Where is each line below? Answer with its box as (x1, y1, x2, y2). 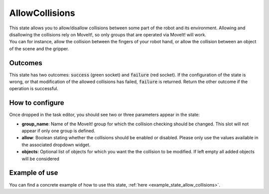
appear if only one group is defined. (21, 128, 96, 134)
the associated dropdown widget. (21, 142, 91, 148)
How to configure (9, 98, 64, 107)
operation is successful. (9, 86, 59, 92)
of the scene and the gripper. (9, 45, 69, 52)
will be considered (21, 156, 60, 162)
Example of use (9, 169, 58, 177)
